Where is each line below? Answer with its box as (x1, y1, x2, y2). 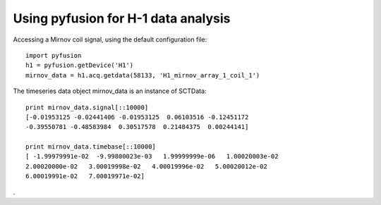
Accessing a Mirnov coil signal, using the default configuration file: (13, 35, 207, 44)
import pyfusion (25, 51, 82, 59)
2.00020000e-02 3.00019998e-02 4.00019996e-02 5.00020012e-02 (25, 162, 267, 170)
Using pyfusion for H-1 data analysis (13, 11, 231, 26)
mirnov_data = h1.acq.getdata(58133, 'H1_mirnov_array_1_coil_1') (25, 71, 260, 79)
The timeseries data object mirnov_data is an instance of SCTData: (13, 87, 207, 95)
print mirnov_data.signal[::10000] (25, 103, 149, 111)
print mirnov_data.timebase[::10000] (25, 143, 157, 151)
